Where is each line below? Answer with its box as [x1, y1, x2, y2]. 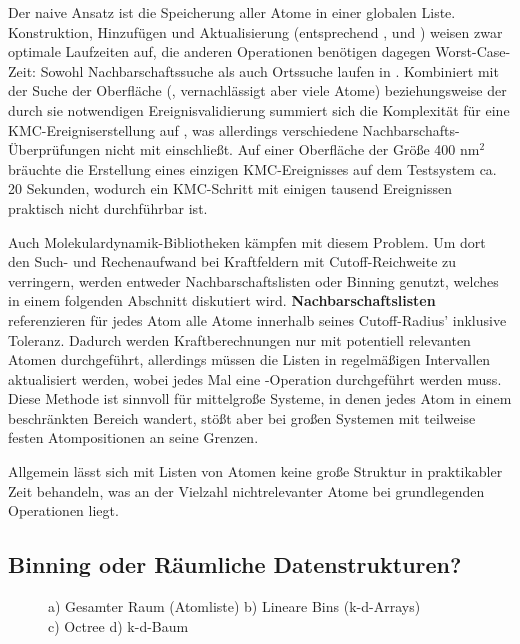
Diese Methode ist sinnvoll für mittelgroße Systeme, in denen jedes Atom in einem [8, 388, 512, 409]
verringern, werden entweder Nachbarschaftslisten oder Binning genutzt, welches [8, 270, 499, 291]
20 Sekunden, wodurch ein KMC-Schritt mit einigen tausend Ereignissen [8, 178, 452, 199]
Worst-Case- [435, 41, 511, 62]
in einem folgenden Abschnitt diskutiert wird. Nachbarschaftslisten [8, 290, 436, 311]
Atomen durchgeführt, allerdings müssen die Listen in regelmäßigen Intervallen [8, 349, 491, 370]
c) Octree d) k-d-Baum [48, 615, 189, 636]
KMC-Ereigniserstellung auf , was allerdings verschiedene [8, 119, 358, 140]
